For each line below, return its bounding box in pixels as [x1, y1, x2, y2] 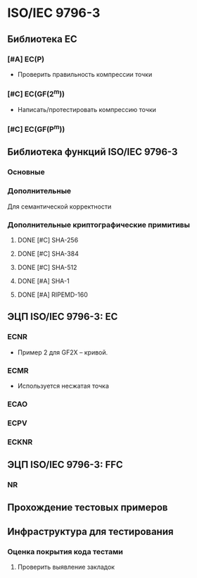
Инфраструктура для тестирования [7, 525, 174, 537]
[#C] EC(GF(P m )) [7, 123, 65, 134]
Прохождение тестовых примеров [7, 502, 168, 514]
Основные [7, 167, 45, 177]
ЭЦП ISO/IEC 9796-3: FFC [7, 459, 123, 471]
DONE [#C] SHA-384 [17, 249, 79, 258]
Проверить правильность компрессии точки [17, 70, 153, 78]
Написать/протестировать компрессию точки [17, 105, 156, 113]
